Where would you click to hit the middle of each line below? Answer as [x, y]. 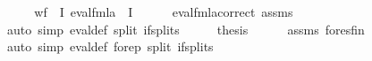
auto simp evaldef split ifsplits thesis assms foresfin [186, 29]
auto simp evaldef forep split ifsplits [110, 46]
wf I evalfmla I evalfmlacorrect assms [164, 11]
